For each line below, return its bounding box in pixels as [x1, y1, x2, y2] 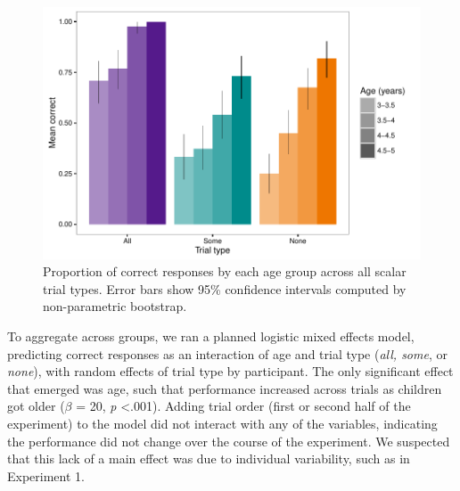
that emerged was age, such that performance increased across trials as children [7, 379, 442, 397]
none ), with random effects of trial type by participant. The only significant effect [7, 362, 454, 381]
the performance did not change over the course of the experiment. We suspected [7, 431, 450, 450]
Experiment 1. [7, 466, 85, 485]
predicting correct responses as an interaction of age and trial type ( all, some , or [7, 344, 448, 363]
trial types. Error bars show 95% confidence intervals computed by [43, 279, 407, 298]
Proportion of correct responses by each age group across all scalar [43, 262, 407, 281]
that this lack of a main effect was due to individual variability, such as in [7, 449, 410, 468]
